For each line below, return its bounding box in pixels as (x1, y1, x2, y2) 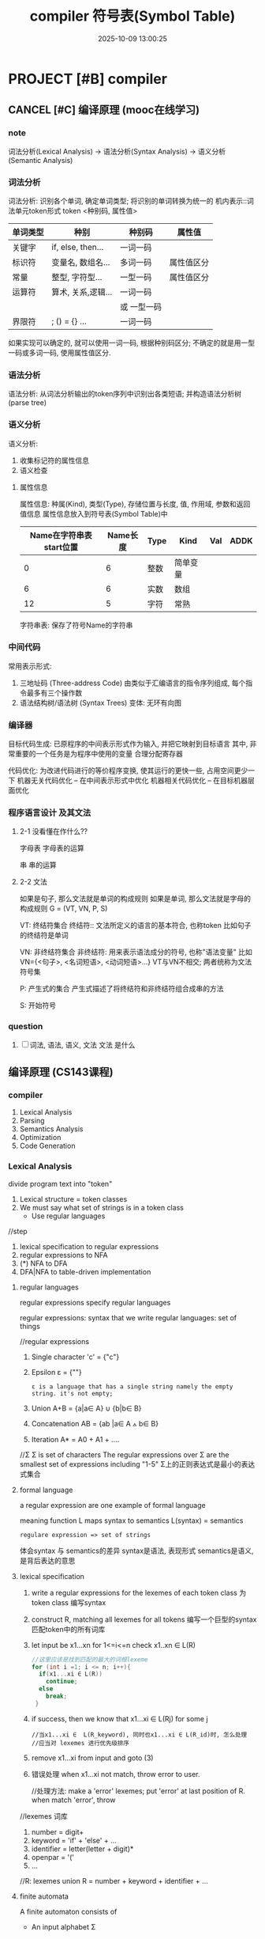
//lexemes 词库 (19, 1811, 69, 1820)
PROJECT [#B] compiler (8, 70, 168, 88)
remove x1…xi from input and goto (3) (31, 1753, 154, 1763)
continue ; (46, 1678, 78, 1686)
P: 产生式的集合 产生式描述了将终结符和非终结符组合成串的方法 (19, 984, 224, 994)
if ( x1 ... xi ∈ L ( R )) (38, 1670, 103, 1678)
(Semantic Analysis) (8, 155, 73, 165)
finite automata (19, 1892, 69, 1901)
